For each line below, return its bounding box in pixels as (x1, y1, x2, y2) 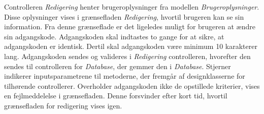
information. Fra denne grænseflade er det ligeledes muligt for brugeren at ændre (4, 21, 255, 32)
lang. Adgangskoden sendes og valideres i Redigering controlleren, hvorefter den (4, 50, 251, 61)
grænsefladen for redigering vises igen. (4, 100, 122, 110)
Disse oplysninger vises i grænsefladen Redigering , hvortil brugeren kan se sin (4, 11, 244, 22)
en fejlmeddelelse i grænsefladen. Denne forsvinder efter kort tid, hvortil (4, 90, 227, 101)
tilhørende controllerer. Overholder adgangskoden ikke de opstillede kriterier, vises (4, 80, 260, 91)
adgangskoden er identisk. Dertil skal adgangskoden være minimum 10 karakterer (4, 41, 257, 51)
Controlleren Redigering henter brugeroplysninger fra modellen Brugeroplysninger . (4, 2, 259, 12)
